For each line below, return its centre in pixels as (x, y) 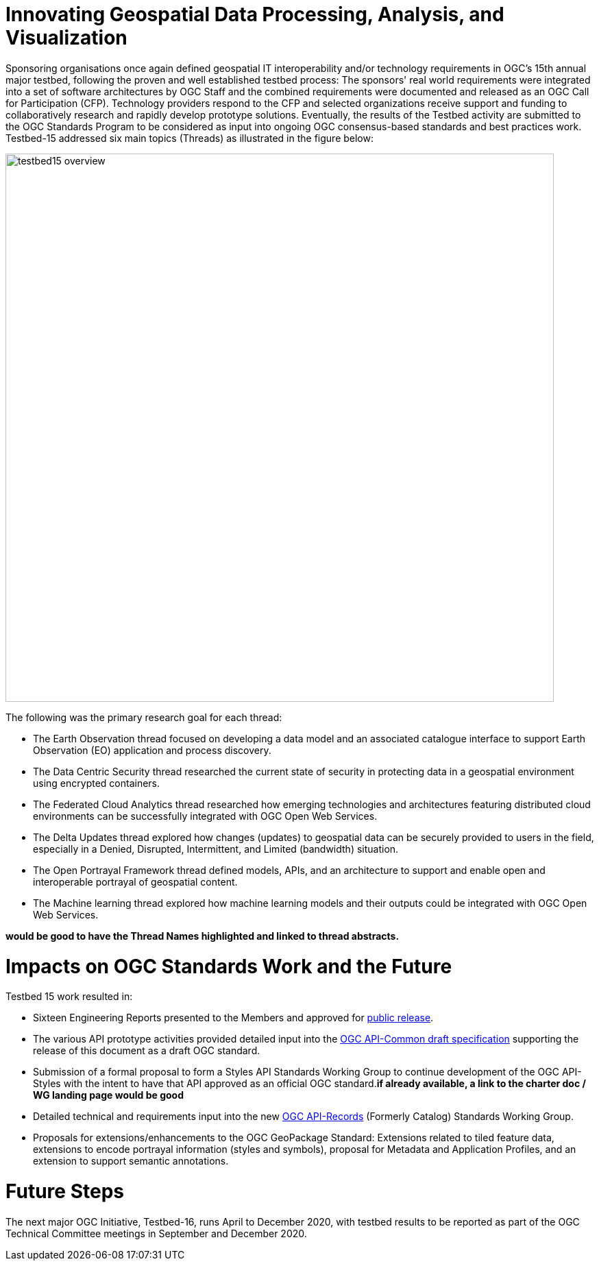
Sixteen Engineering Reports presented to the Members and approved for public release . (233, 1018)
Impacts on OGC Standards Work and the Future (229, 966)
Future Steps (65, 1191)
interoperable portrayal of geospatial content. (135, 881)
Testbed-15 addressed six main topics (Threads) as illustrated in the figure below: (190, 138)
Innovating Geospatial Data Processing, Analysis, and (255, 14)
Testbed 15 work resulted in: (69, 997)
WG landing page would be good (109, 1095)
